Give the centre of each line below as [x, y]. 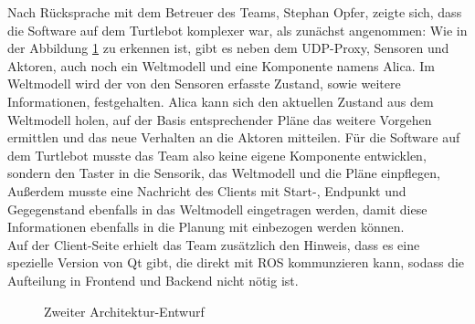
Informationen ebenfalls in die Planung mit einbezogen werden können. [206, 227]
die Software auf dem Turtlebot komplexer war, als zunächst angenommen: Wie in [237, 30]
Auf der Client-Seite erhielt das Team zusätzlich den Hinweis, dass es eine [214, 244]
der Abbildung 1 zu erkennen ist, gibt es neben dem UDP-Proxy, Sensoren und [228, 48]
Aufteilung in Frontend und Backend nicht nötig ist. [153, 280]
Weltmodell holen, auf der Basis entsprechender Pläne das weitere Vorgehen [220, 119]
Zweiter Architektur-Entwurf [124, 311]
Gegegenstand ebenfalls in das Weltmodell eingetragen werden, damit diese [217, 209]
